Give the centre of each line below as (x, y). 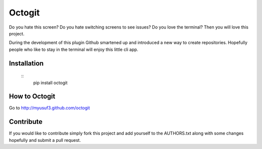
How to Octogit (32, 97)
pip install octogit (50, 83)
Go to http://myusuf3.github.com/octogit (49, 108)
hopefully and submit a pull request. (45, 140)
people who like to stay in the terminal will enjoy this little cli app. (74, 49)
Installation (26, 63)
